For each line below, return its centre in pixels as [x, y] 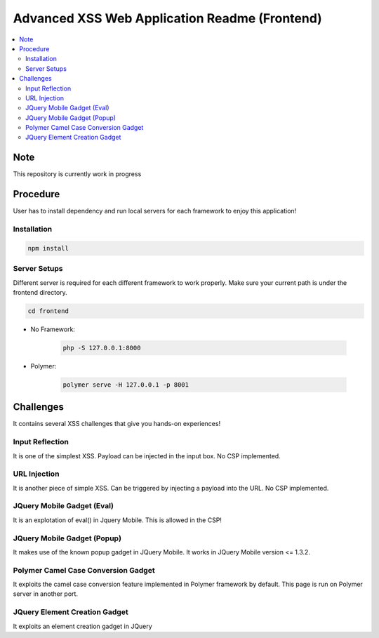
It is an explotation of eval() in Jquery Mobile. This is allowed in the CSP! [118, 520]
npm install [48, 248]
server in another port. [46, 594]
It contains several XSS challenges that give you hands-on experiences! [117, 424]
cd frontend [48, 311]
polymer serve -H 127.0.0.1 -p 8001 [126, 385]
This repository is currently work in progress [77, 174]
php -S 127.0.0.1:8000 [102, 348]
